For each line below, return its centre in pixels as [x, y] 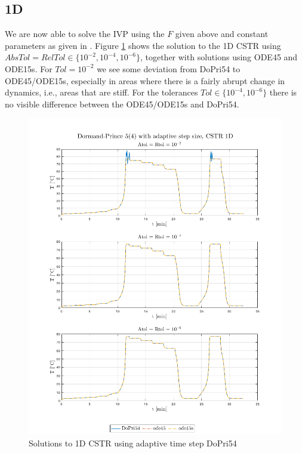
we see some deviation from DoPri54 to [169, 68]
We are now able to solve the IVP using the [85, 34]
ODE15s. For [29, 68]
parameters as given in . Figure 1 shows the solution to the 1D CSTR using [143, 45]
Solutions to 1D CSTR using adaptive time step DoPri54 [133, 443]
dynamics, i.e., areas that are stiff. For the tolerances [101, 92]
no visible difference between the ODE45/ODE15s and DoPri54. [122, 104]
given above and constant [222, 34]
